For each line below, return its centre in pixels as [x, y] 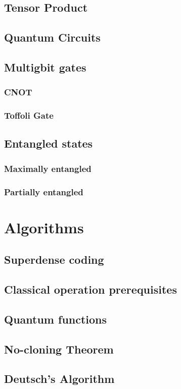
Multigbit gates [45, 67]
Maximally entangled [48, 168]
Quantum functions [56, 319]
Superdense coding [54, 259]
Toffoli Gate [29, 115]
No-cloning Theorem [59, 349]
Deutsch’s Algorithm [59, 379]
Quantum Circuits [52, 37]
